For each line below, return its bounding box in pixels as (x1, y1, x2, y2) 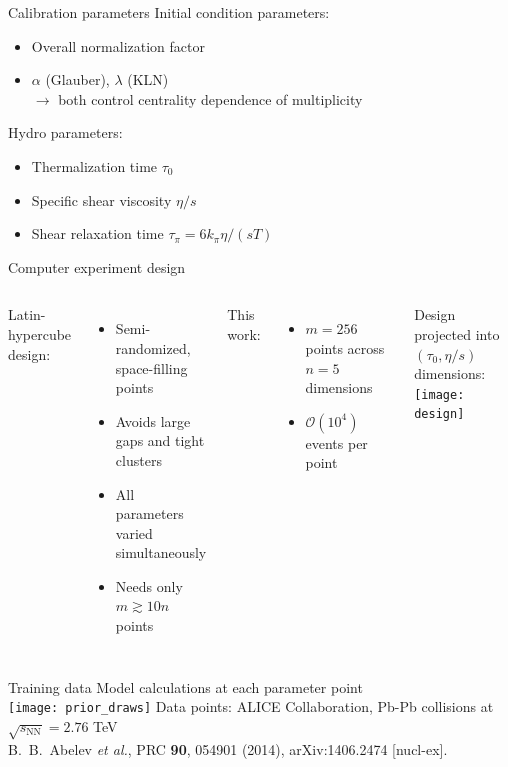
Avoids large (115, 410, 191, 431)
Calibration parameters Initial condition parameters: (8, 2, 330, 22)
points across (305, 337, 385, 358)
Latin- (8, 304, 46, 325)
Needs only (115, 575, 183, 596)
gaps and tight (115, 430, 205, 451)
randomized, (115, 337, 191, 358)
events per (305, 432, 368, 453)
